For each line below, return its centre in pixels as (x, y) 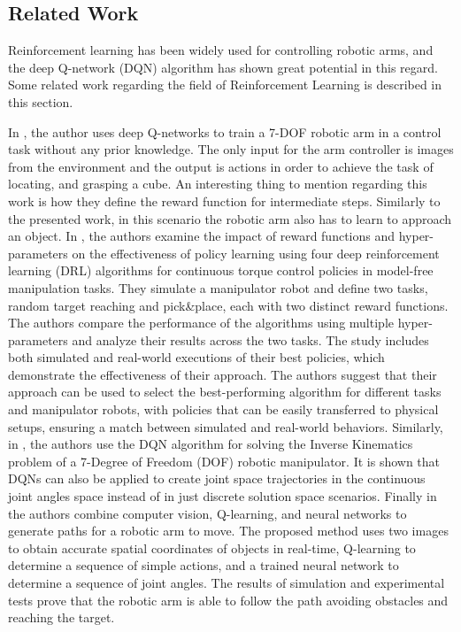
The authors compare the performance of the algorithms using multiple (201, 323)
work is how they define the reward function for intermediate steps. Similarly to (224, 200)
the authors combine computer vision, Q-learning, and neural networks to (207, 513)
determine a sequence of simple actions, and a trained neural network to (204, 565)
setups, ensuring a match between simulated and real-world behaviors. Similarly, (226, 426)
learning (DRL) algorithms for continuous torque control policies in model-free (221, 270)
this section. (41, 101)
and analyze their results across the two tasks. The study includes (250, 339)
